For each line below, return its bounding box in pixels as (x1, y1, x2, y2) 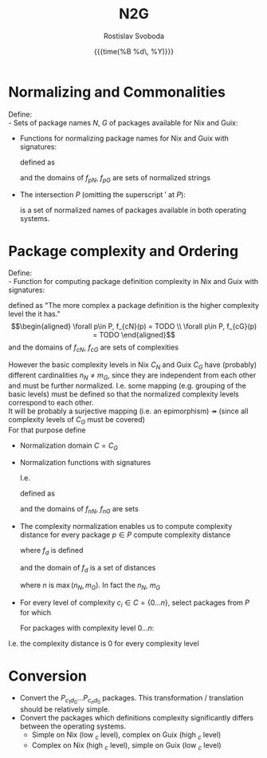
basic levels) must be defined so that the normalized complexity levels (8, 389, 239, 399)
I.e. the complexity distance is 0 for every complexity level (8, 639, 199, 649)
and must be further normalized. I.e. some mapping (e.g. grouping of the (8, 381, 247, 390)
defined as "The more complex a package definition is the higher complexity (8, 301, 260, 310)
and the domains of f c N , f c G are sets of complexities (8, 342, 179, 354)
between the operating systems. (19, 721, 126, 731)
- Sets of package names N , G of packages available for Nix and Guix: (8, 117, 238, 128)
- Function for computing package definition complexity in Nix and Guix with (8, 277, 259, 286)
